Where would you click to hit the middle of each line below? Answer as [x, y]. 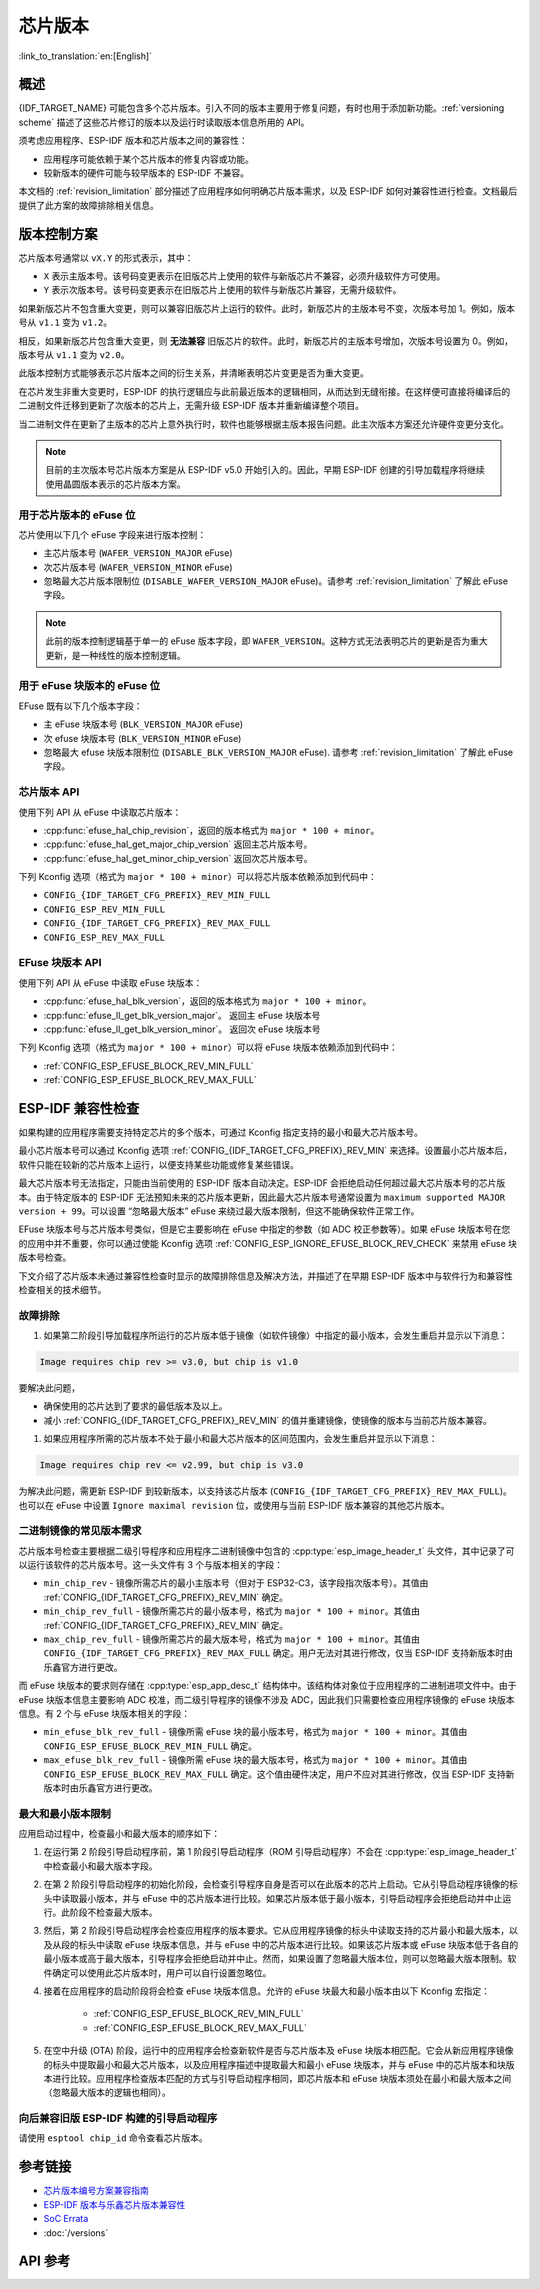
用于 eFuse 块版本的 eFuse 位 [89, 686]
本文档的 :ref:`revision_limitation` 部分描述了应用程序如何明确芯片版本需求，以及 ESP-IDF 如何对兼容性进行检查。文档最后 [268, 191]
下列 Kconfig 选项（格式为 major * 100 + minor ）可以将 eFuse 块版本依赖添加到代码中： [208, 1047]
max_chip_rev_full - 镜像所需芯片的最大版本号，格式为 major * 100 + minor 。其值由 [231, 1639]
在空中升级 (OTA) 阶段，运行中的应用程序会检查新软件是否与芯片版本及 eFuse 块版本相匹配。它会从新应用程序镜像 [278, 2051]
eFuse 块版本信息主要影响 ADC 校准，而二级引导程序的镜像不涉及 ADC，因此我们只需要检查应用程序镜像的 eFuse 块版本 [266, 1699]
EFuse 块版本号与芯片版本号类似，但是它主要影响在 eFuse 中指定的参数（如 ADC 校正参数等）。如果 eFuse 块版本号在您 [264, 1229]
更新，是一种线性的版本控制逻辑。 [115, 655]
